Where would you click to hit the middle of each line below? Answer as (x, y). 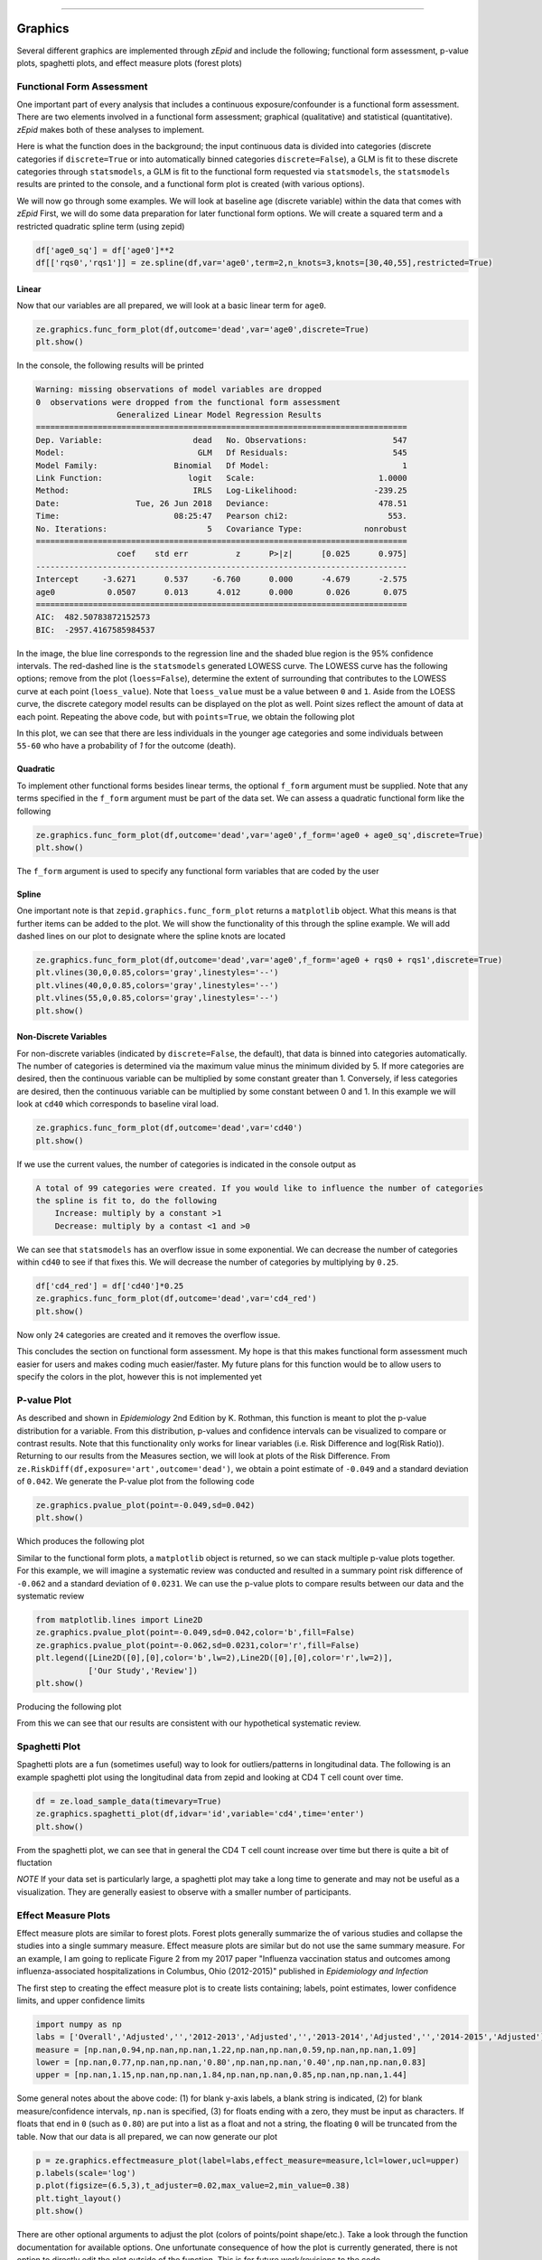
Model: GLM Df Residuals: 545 (222, 453)
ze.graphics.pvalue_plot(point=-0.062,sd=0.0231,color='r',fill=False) (198, 1645)
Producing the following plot (69, 1706)
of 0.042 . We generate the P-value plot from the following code (135, 1482)
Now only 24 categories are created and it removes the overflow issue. (149, 1334)
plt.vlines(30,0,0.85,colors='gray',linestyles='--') (157, 973)
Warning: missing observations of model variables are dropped (179, 390)
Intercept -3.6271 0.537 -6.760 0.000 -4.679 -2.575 (222, 579)
